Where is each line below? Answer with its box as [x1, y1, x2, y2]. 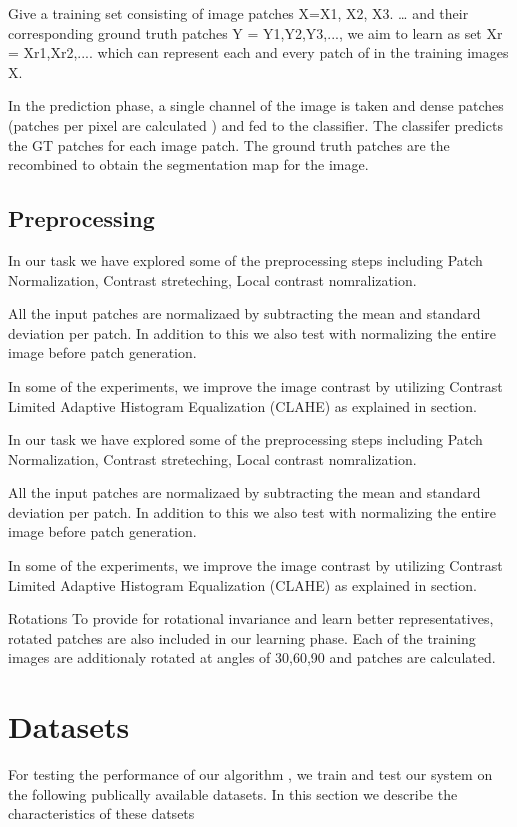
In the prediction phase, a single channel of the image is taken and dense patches [8, 95, 504, 116]
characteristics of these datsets [8, 803, 195, 824]
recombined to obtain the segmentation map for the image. [8, 154, 369, 175]
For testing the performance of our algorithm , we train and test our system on [8, 764, 493, 785]
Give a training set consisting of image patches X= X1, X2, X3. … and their [8, 3, 469, 23]
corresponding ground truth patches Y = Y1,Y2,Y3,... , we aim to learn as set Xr [8, 22, 503, 43]
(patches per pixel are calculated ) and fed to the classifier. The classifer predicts [8, 114, 503, 135]
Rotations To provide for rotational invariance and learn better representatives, [8, 608, 494, 629]
